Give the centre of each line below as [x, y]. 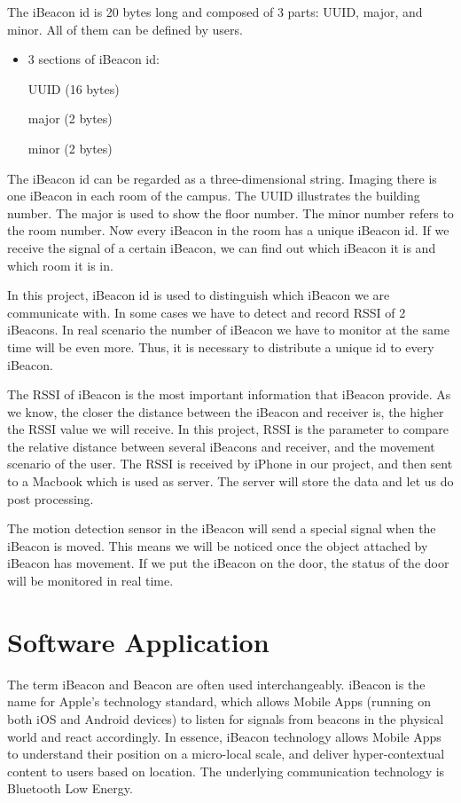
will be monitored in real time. [90, 581]
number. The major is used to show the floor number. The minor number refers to [230, 213]
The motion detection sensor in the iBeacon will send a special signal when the [222, 528]
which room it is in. [60, 265]
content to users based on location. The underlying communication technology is [226, 771]
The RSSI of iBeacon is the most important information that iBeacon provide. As [229, 394]
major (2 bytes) [70, 118]
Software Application [138, 641]
